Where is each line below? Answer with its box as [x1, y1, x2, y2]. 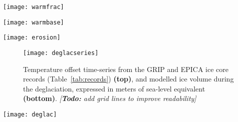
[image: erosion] [3, 34, 61, 41]
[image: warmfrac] [3, 3, 64, 10]
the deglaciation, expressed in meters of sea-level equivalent [23, 83, 205, 93]
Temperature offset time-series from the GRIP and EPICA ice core [23, 63, 228, 74]
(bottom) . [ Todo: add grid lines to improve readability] [23, 93, 196, 103]
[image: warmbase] [3, 18, 64, 26]
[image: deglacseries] [23, 49, 99, 56]
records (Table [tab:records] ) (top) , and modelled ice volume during [23, 73, 234, 84]
